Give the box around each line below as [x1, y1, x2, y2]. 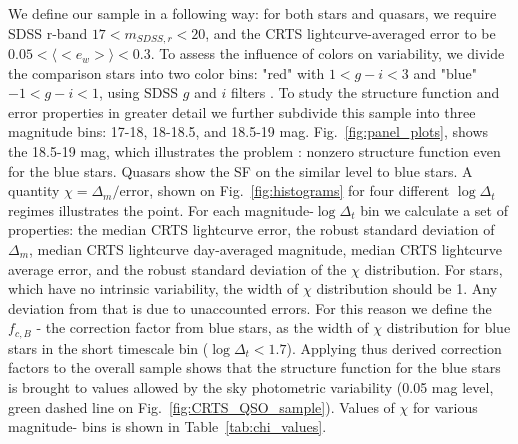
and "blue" [413, 62, 477, 83]
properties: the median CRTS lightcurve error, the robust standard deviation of [8, 219, 495, 240]
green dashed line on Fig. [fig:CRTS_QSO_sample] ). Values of [8, 396, 395, 417]
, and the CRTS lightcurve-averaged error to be [205, 22, 496, 43]
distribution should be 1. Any [316, 278, 498, 299]
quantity [8, 180, 60, 201]
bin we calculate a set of [360, 199, 508, 220]
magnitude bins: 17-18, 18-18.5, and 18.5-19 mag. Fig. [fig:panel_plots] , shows [8, 121, 489, 142]
